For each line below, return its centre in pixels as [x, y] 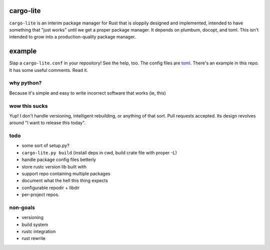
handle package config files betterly [59, 159]
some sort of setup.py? [45, 145]
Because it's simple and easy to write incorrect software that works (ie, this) [87, 93]
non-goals [22, 207]
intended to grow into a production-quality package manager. [72, 37]
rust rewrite [34, 238]
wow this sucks [28, 106]
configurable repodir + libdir [51, 187]
